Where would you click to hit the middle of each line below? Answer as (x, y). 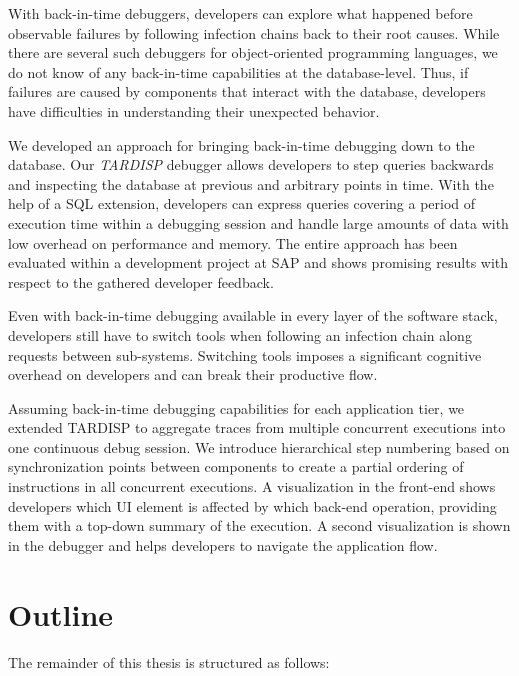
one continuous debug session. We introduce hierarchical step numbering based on (259, 446)
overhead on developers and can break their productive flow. (193, 374)
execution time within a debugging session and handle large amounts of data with (258, 222)
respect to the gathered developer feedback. (141, 281)
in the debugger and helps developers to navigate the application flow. (223, 544)
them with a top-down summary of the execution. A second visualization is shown (259, 525)
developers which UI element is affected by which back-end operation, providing (252, 505)
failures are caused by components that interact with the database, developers (247, 91)
